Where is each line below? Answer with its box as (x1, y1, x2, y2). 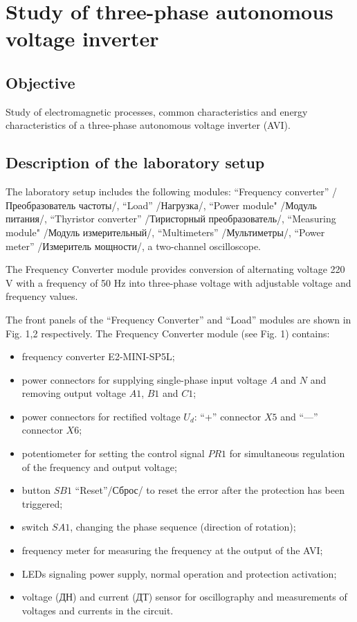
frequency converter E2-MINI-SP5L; (21, 349, 175, 364)
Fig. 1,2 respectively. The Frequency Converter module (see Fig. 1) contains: (6, 326, 330, 340)
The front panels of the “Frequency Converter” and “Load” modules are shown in (6, 312, 351, 326)
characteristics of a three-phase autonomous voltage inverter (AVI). (6, 118, 291, 132)
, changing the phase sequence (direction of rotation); (70, 519, 296, 534)
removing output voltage (21, 386, 126, 400)
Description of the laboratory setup (6, 152, 265, 173)
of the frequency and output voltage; (21, 459, 177, 474)
